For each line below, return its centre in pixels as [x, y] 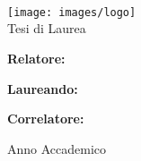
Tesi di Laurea [47, 28]
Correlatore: [46, 119]
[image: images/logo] [72, 12]
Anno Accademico [57, 148]
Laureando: [43, 88]
